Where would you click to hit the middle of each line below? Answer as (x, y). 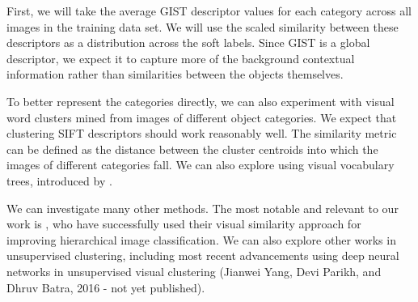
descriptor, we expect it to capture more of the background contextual (181, 58)
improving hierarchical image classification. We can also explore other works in (201, 239)
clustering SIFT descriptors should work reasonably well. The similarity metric (202, 133)
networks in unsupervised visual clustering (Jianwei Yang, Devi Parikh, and (194, 271)
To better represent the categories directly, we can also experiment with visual (201, 101)
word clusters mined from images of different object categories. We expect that (202, 117)
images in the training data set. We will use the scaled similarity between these (203, 26)
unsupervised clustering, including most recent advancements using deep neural (203, 255)
